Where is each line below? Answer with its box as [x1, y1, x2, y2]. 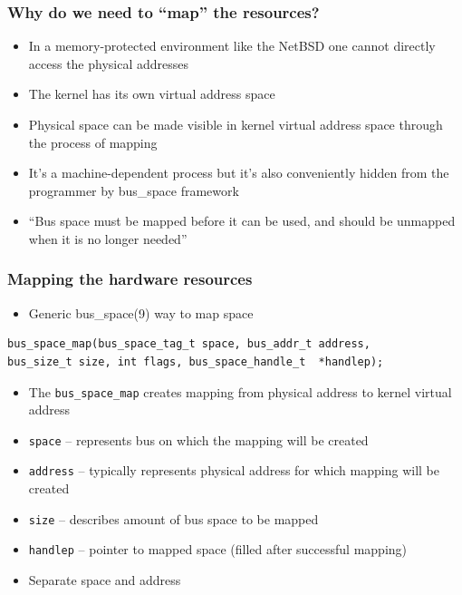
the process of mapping [28, 132, 158, 151]
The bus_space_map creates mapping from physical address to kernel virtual [28, 382, 452, 401]
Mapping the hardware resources [7, 268, 253, 290]
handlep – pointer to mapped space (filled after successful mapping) [28, 540, 408, 559]
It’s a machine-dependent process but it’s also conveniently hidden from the [28, 163, 449, 182]
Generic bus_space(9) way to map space [28, 303, 254, 322]
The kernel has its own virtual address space [28, 84, 275, 103]
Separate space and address [28, 571, 181, 590]
